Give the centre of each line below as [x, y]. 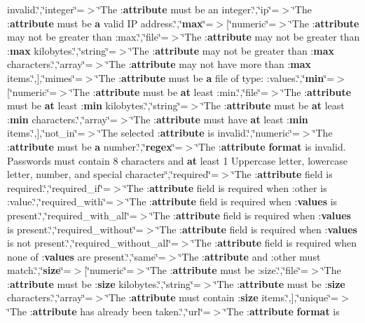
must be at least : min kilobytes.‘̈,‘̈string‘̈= [98, 105]
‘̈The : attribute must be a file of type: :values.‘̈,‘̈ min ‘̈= [215, 77]
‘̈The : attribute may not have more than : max [209, 64]
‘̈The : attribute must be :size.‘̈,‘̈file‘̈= [228, 270]
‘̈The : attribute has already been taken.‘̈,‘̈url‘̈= [109, 311]
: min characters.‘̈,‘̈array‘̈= [62, 119]
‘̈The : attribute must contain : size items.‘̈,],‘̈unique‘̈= [222, 297]
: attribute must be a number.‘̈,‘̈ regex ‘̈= [95, 146]
